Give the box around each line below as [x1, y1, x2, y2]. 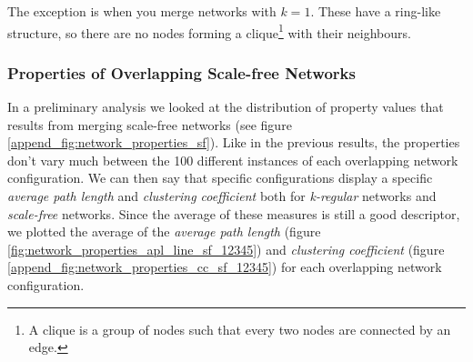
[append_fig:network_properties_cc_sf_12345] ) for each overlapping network [7, 257, 442, 277]
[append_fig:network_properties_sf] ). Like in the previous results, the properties [7, 133, 460, 152]
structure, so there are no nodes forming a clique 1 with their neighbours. [7, 20, 411, 42]
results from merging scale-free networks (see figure [7, 115, 292, 134]
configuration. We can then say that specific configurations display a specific [7, 168, 433, 187]
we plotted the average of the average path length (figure [7, 222, 321, 241]
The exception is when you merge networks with [7, 2, 277, 20]
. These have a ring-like [310, 2, 441, 20]
